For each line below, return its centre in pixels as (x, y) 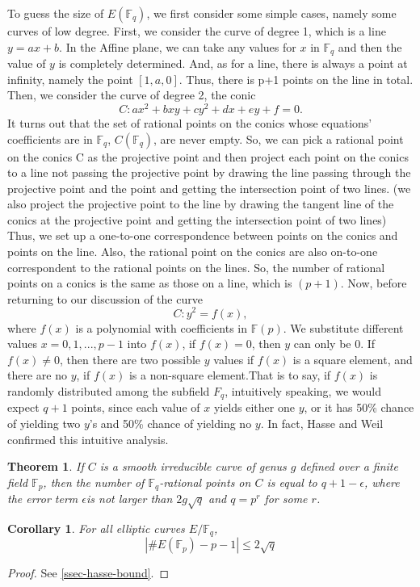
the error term (43, 499)
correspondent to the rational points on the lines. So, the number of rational (196, 267)
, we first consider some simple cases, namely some (271, 13)
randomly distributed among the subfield (109, 390)
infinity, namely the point (70, 79)
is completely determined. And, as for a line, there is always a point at (233, 63)
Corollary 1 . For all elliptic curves (96, 528)
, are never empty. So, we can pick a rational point (279, 138)
